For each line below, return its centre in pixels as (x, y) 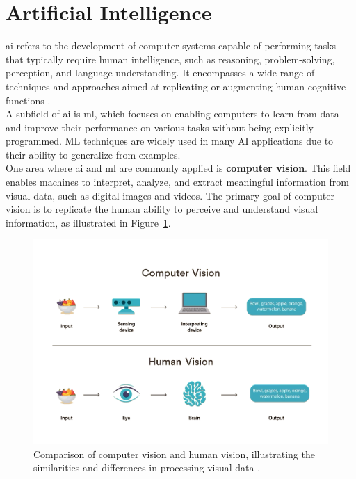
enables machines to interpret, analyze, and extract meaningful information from (177, 182)
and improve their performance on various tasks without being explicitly (160, 127)
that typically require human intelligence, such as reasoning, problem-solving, (170, 59)
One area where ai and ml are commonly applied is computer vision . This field (178, 168)
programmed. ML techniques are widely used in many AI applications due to (170, 141)
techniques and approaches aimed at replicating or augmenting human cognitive (176, 86)
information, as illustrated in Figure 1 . (88, 222)
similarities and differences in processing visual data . (147, 468)
